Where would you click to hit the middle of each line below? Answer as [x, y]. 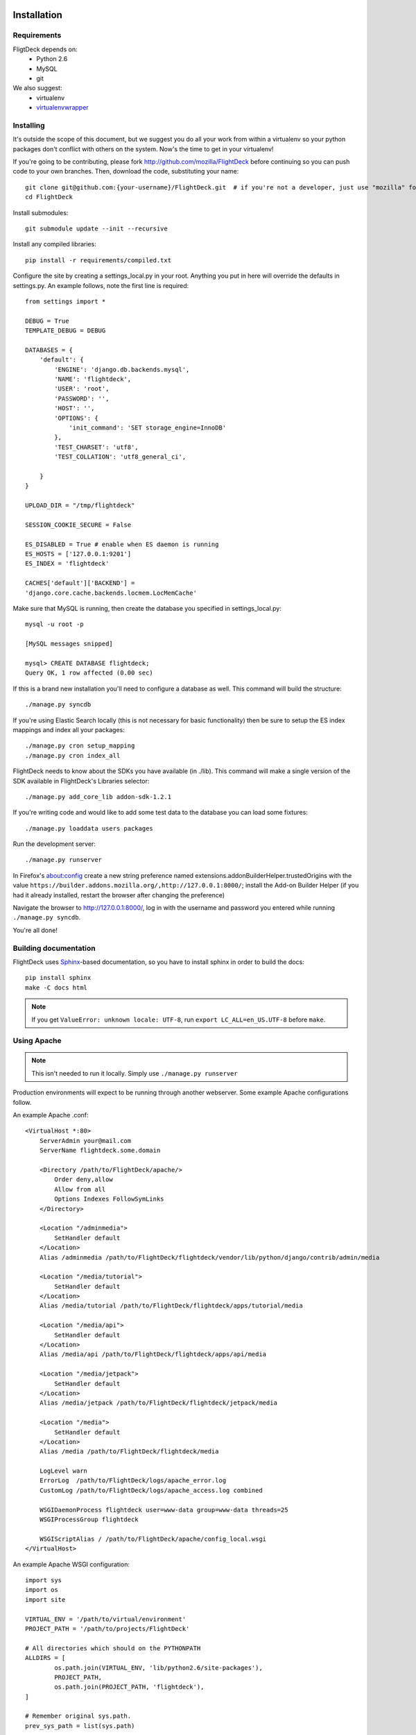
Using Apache [37, 1041]
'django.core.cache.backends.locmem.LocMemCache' [111, 593]
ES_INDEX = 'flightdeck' [67, 564]
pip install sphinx [58, 978]
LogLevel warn [63, 1471]
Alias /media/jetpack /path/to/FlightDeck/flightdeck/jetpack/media [158, 1403]
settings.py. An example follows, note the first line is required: [101, 285]
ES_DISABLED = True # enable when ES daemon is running [122, 544]
